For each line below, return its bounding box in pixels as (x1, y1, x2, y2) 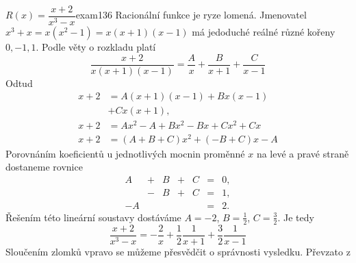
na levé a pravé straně (256, 146, 349, 160)
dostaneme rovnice (5, 160, 83, 174)
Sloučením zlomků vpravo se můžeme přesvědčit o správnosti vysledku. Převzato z (5, 244, 351, 258)
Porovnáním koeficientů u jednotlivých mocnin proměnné (5, 146, 245, 160)
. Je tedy (277, 210, 314, 224)
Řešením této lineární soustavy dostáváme (5, 210, 181, 224)
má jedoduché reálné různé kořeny (192, 25, 335, 39)
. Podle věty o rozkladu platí (36, 40, 156, 54)
